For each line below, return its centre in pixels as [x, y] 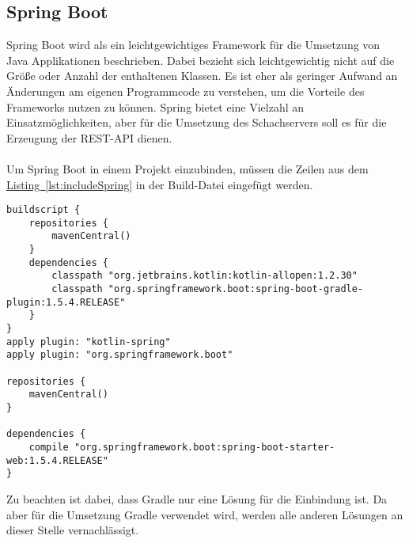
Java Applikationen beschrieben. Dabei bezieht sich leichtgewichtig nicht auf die [201, 60]
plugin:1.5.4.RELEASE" [66, 302]
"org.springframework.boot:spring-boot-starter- [204, 447]
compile [49, 447]
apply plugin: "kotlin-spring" [89, 342]
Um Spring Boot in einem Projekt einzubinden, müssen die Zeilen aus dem [187, 168]
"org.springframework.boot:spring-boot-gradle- [236, 289]
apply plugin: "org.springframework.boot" [120, 355]
